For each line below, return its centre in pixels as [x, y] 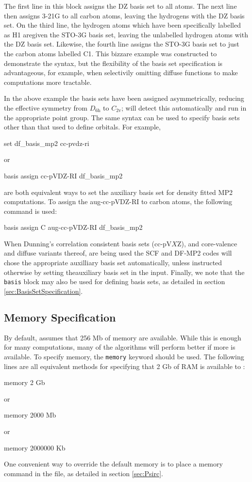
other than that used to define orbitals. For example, [82, 127]
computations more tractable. [48, 82]
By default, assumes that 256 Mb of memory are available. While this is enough [123, 337]
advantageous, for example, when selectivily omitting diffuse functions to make [121, 72]
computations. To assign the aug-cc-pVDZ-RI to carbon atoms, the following [118, 201]
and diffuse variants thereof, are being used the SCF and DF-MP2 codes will [118, 253]
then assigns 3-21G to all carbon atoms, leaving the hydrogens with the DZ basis [124, 15]
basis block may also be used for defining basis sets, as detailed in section [115, 281]
